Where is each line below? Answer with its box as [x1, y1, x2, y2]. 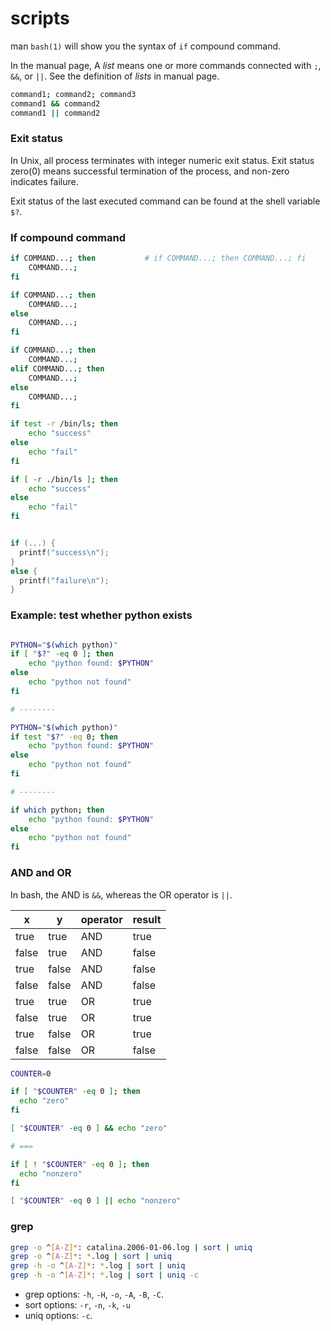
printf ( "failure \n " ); [19, 575, 110, 586]
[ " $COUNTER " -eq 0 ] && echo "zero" [10, 1123, 168, 1133]
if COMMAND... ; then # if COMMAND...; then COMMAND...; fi [10, 253, 307, 264]
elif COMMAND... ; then [10, 363, 105, 374]
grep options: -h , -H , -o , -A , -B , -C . [24, 1288, 164, 1301]
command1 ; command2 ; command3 [10, 89, 137, 99]
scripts [10, 7, 70, 30]
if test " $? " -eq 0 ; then [10, 732, 118, 742]
